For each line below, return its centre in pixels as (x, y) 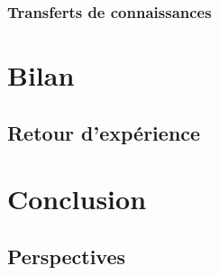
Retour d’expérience (104, 132)
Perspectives (67, 256)
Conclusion (77, 199)
